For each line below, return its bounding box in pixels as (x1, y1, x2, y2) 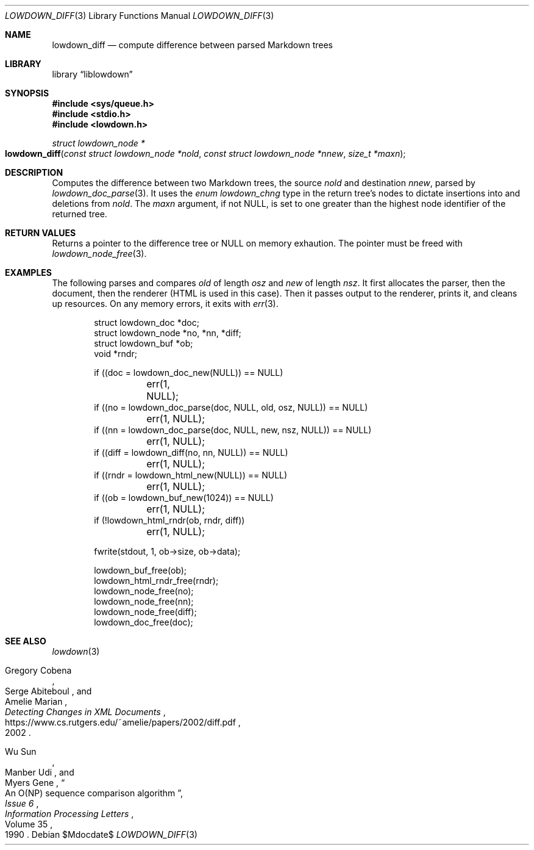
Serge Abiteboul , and (5, 686, 92, 696)
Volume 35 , (5, 819, 53, 829)
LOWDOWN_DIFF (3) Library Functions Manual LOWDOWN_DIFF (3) (5, 10, 274, 21)
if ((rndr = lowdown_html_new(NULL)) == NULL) (94, 470, 288, 480)
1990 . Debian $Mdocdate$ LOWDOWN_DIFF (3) (5, 829, 198, 840)
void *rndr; (94, 348, 137, 359)
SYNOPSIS (5, 88, 49, 98)
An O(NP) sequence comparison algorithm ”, (5, 788, 183, 798)
